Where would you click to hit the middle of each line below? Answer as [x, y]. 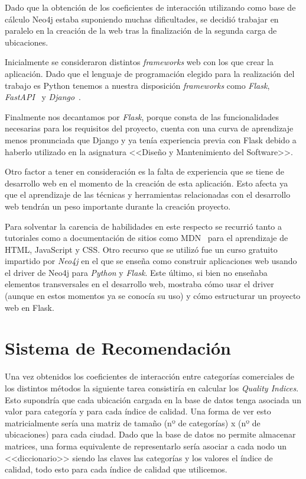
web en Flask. [30, 307]
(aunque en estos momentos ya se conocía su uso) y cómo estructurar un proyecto [153, 296]
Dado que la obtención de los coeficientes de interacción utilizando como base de [150, 7]
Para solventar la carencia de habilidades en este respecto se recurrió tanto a [144, 226]
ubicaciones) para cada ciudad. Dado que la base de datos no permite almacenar [150, 434]
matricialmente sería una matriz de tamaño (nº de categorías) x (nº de [133, 422]
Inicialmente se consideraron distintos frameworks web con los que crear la [139, 62]
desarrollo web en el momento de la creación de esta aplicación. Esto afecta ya [147, 183]
